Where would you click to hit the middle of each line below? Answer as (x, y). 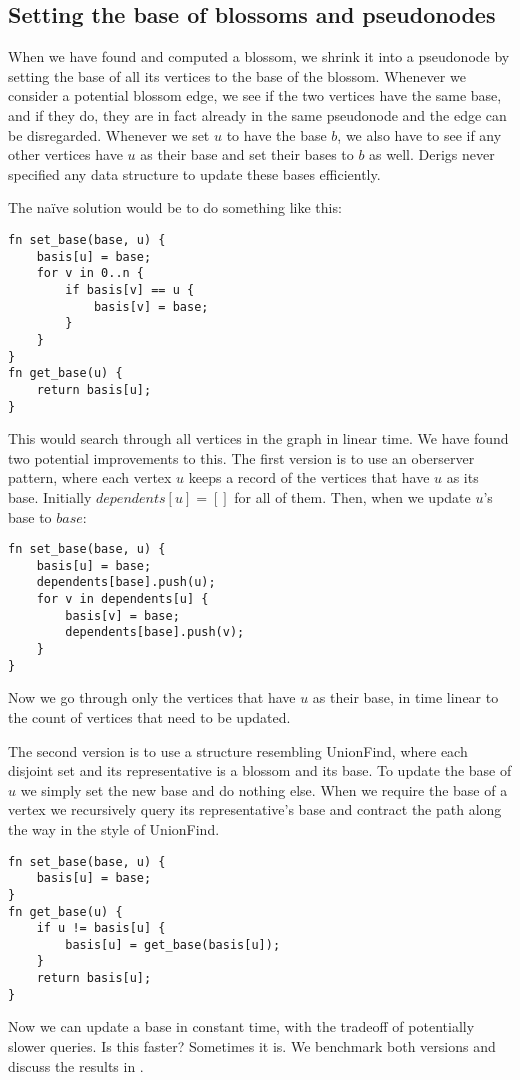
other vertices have (65, 154)
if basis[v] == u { (130, 289)
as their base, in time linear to (405, 697)
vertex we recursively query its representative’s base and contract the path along (255, 809)
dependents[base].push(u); (126, 582)
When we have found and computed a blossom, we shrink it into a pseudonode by (259, 56)
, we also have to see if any (419, 134)
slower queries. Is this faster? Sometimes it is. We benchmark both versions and (252, 1046)
